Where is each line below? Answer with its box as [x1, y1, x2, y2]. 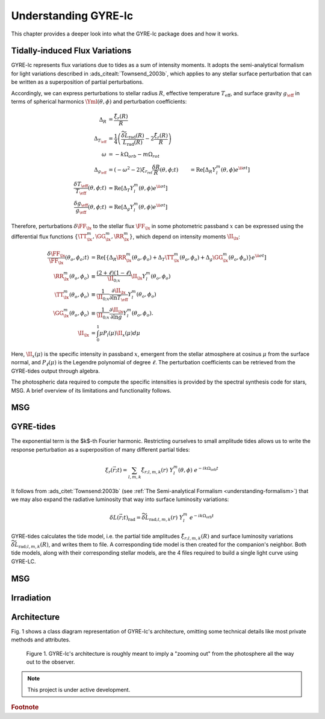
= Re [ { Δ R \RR [91, 254, 126, 263]
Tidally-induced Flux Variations [11, 46, 132, 56]
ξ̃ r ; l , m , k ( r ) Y [141, 467, 174, 475]
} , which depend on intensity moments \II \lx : [129, 232, 240, 241]
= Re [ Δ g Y [108, 204, 134, 212]
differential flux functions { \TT [11, 232, 87, 240]
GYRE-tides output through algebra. [11, 367, 101, 375]
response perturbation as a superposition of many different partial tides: [11, 446, 190, 453]
